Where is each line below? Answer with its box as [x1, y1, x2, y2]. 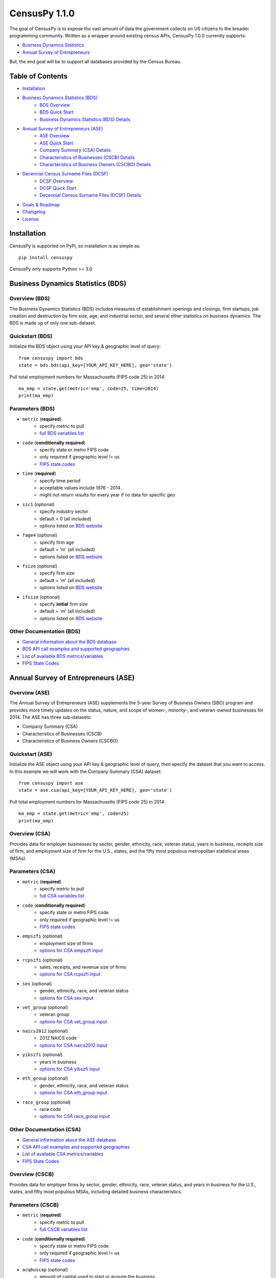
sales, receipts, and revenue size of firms [39, 964, 126, 970]
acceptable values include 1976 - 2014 [39, 485, 121, 491]
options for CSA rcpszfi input [39, 971, 101, 977]
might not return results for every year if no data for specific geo [39, 492, 176, 498]
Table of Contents [9, 72, 68, 80]
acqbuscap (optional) [22, 1267, 68, 1273]
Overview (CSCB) [9, 1171, 54, 1178]
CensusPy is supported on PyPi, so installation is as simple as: [9, 243, 141, 249]
